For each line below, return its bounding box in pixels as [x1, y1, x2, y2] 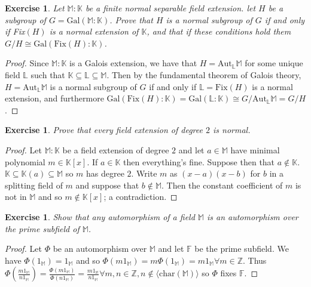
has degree [86, 167, 124, 180]
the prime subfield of [5, 222, 80, 234]
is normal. [213, 124, 251, 136]
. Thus [243, 254, 267, 266]
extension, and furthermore [5, 92, 104, 104]
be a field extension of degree [62, 143, 169, 156]
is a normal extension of [49, 25, 139, 38]
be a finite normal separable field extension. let [85, 2, 256, 14]
